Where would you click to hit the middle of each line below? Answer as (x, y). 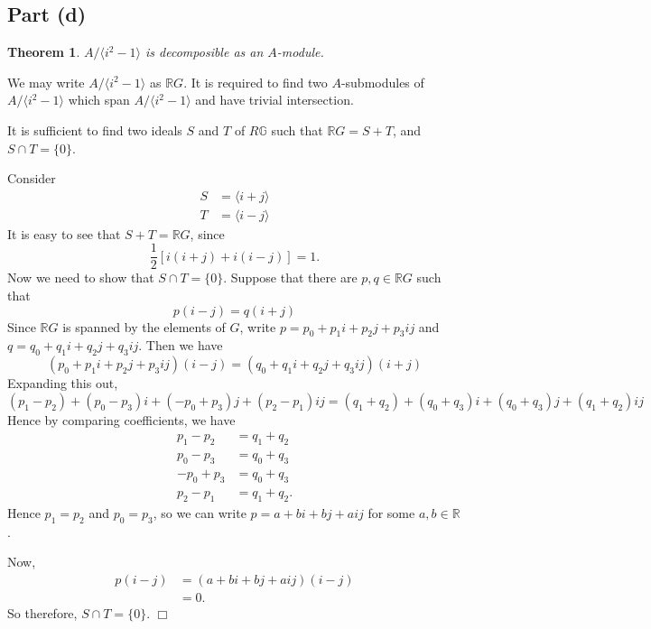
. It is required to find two (256, 82)
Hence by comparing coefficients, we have (121, 419)
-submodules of (382, 82)
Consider (32, 178)
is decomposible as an (205, 52)
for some (391, 512)
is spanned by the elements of (144, 326)
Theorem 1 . (44, 52)
